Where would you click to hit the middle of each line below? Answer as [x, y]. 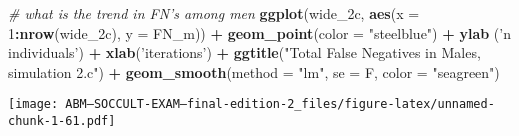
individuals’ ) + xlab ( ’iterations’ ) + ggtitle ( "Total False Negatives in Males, [244, 52]
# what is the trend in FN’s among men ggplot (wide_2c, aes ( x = [214, 13]
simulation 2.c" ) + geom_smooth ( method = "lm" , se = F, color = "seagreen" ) [254, 71]
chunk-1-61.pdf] [62, 121]
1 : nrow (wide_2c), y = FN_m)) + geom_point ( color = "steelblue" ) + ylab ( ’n [259, 32]
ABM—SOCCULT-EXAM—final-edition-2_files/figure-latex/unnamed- [280, 104]
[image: [33, 104]
